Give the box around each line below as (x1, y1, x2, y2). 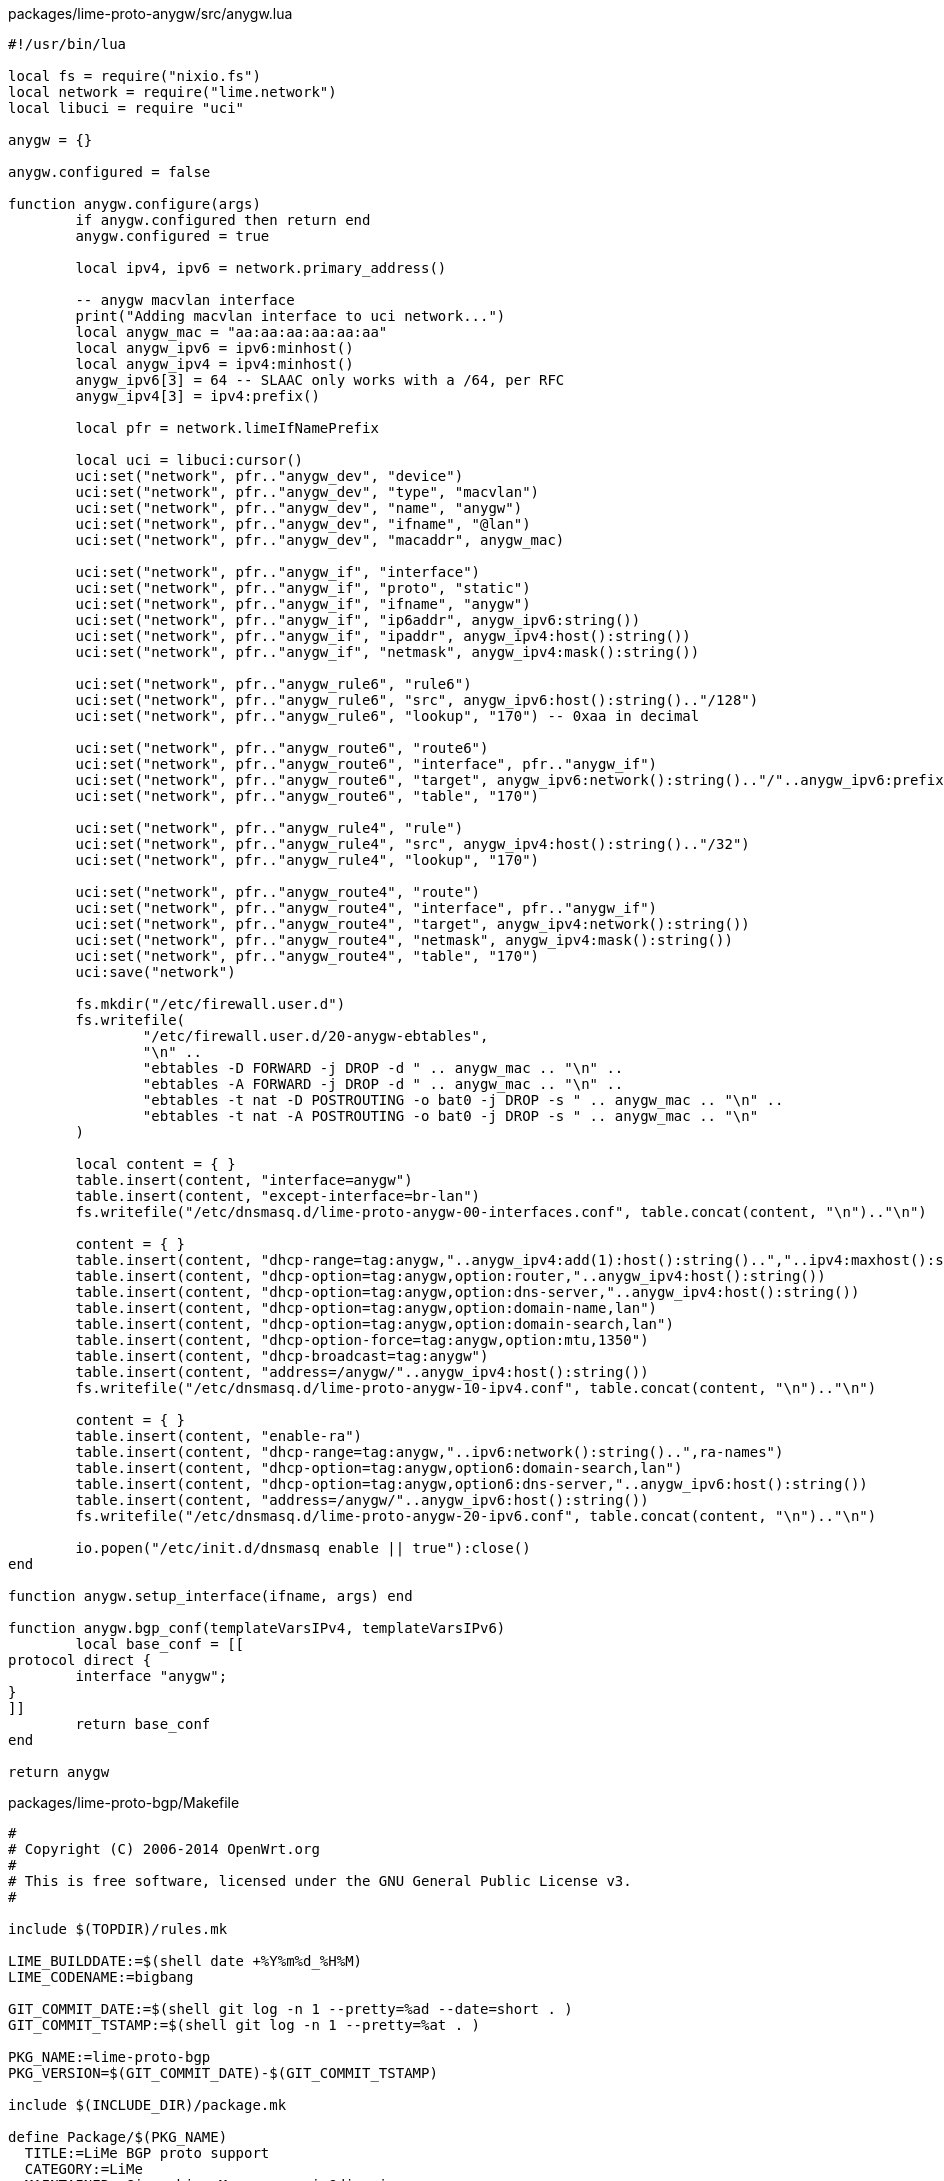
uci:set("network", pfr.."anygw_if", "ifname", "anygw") (75, 596, 531, 612)
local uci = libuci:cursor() (75, 452, 304, 468)
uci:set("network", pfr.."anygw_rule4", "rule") (75, 820, 464, 836)
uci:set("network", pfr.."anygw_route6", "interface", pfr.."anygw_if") (75, 756, 658, 772)
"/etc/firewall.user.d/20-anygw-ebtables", (142, 1028, 489, 1044)
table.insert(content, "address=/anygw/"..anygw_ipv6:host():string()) (75, 1492, 649, 1508)
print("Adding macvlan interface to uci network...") (75, 308, 506, 324)
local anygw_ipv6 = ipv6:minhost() (75, 340, 354, 356)
